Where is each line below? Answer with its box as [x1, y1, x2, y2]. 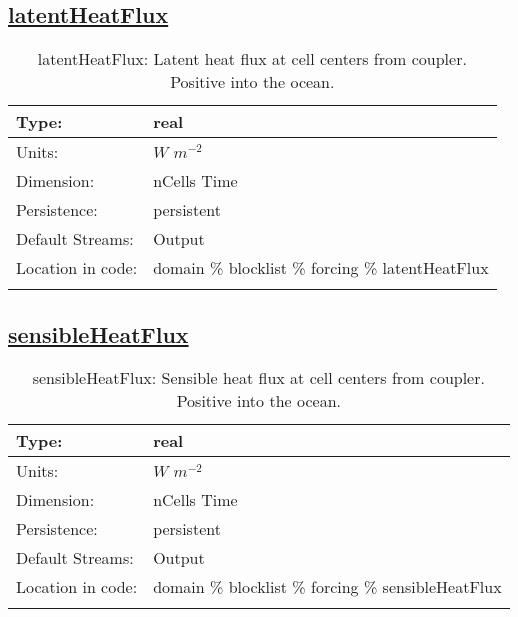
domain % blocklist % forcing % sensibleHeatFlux [153, 575, 502, 599]
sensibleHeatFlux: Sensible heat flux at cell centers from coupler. [32, 366, 485, 390]
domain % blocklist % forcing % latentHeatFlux [153, 256, 489, 280]
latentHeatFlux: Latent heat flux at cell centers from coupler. [37, 47, 467, 71]
